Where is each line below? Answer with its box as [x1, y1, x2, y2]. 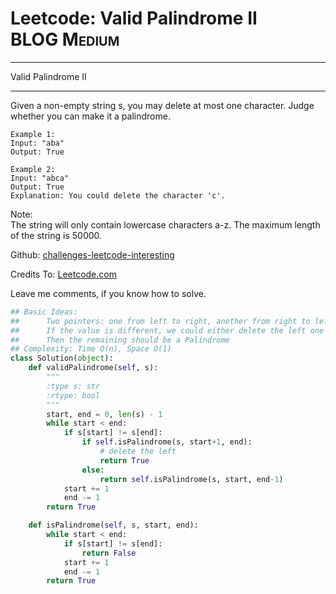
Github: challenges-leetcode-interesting [10, 248, 175, 261]
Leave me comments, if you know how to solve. [10, 287, 207, 299]
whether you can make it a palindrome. [10, 110, 171, 122]
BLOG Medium [10, 28, 120, 51]
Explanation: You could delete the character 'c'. [10, 190, 226, 201]
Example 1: [10, 129, 56, 139]
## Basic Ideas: [10, 307, 78, 317]
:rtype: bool [46, 390, 101, 401]
